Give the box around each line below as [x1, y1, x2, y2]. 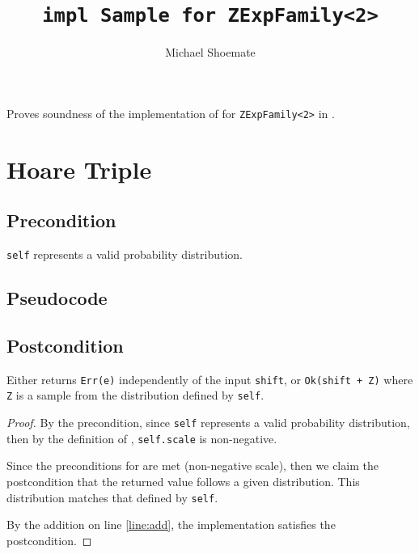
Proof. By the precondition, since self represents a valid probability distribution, [6, 414, 410, 431]
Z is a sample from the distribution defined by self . [6, 387, 265, 404]
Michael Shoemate [165, 44, 256, 61]
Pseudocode [6, 285, 108, 311]
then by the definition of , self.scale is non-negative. [6, 429, 277, 446]
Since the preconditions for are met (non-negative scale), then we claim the [6, 457, 379, 474]
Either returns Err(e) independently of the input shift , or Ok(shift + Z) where [6, 370, 413, 387]
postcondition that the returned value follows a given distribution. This [6, 472, 360, 489]
